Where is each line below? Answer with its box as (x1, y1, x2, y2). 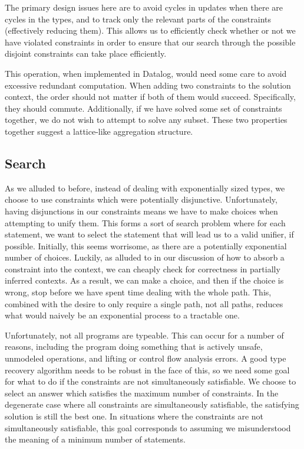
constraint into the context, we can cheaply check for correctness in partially (5, 262, 280, 275)
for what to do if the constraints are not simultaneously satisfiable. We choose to (5, 375, 296, 388)
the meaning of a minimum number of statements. (5, 433, 186, 445)
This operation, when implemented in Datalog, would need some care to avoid (5, 67, 287, 79)
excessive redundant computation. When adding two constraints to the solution (5, 79, 291, 91)
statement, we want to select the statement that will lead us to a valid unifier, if (5, 228, 294, 240)
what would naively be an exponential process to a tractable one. (5, 309, 240, 321)
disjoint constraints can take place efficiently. (5, 47, 167, 60)
